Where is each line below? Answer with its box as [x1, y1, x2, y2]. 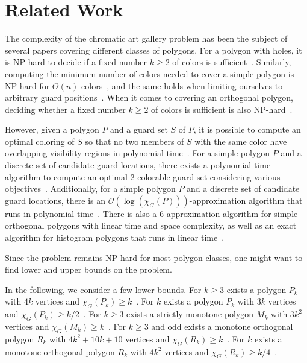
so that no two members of [85, 134, 184, 147]
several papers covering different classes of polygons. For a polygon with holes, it [5, 43, 302, 56]
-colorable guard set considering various [134, 170, 281, 183]
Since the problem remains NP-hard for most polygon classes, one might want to [5, 251, 303, 264]
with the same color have [194, 134, 287, 147]
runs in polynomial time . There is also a [5, 207, 157, 219]
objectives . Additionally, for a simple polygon [5, 182, 176, 195]
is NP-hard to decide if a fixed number [5, 55, 147, 68]
